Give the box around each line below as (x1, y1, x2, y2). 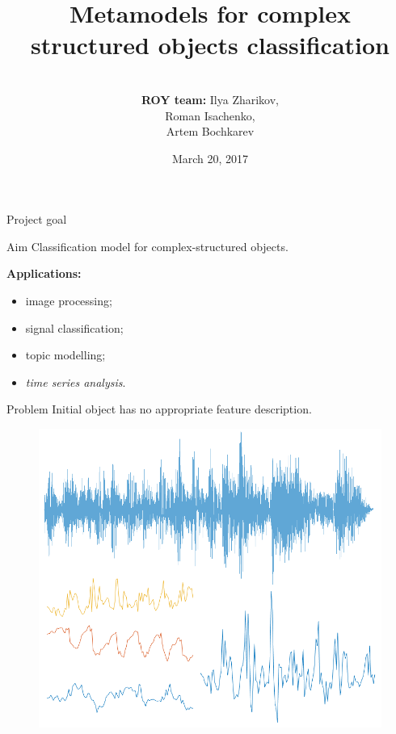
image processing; (25, 292, 112, 309)
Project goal (6, 211, 67, 228)
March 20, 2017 (171, 149, 249, 166)
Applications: (6, 265, 82, 282)
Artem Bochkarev (166, 123, 255, 140)
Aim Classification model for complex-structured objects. (6, 237, 289, 254)
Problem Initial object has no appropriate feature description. (6, 401, 312, 417)
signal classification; (25, 319, 124, 336)
